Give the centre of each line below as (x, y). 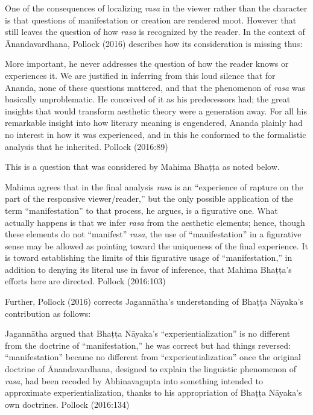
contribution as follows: (48, 313)
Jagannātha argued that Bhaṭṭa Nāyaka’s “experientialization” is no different (148, 333)
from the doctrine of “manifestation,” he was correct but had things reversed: (148, 345)
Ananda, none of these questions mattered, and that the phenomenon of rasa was (155, 87)
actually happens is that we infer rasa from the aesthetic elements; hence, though (155, 222)
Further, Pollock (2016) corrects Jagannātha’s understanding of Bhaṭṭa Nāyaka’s (154, 301)
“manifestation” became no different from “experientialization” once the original (153, 357)
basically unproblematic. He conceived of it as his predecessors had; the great (148, 99)
